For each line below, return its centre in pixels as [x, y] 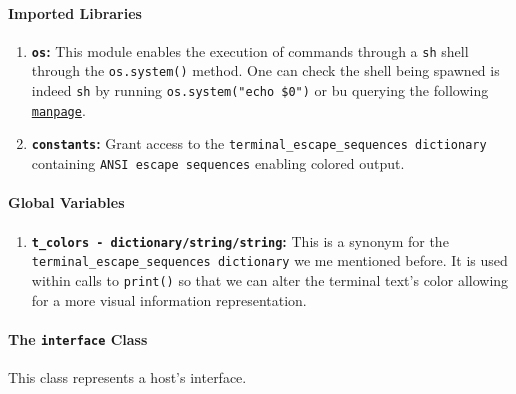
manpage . [58, 109]
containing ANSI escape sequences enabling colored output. [218, 163]
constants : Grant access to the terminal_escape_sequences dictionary [259, 143]
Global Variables [66, 202]
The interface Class [78, 338]
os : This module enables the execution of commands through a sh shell [250, 50]
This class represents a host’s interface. [127, 376]
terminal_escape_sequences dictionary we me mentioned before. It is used [269, 260]
